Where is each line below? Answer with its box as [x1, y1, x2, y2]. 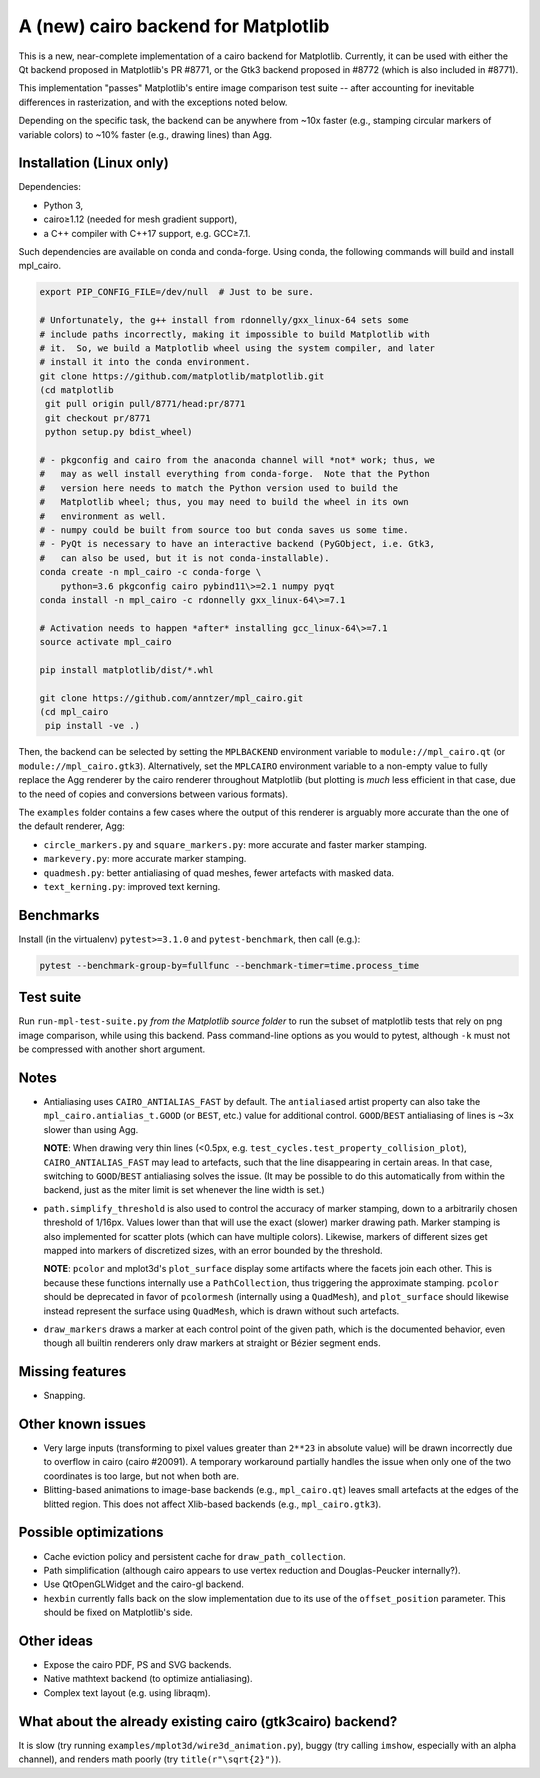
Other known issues [18, 1416, 147, 1432]
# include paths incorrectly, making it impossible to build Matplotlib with [39, 328, 430, 340]
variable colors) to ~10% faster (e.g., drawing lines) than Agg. [18, 128, 273, 140]
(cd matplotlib [39, 385, 114, 396]
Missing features [18, 1363, 127, 1380]
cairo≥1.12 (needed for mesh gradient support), [43, 213, 238, 225]
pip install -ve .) [45, 720, 140, 732]
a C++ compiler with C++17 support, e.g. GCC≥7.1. [43, 227, 251, 239]
